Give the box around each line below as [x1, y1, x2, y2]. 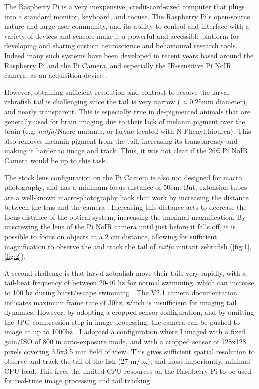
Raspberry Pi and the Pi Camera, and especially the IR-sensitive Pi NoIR [4, 60, 232, 70]
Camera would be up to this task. [4, 155, 107, 165]
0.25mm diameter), [189, 96, 248, 107]
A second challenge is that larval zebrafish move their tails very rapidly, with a [4, 267, 246, 278]
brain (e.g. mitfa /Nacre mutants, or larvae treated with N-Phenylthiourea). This [4, 126, 251, 136]
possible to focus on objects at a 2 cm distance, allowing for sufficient [4, 231, 217, 242]
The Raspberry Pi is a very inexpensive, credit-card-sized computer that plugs [4, 1, 245, 11]
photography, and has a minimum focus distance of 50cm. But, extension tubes [4, 182, 247, 192]
